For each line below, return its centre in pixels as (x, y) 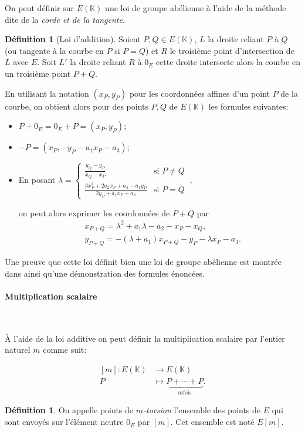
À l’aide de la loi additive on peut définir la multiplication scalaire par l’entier (145, 338)
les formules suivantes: (248, 106)
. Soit (47, 62)
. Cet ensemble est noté (212, 422)
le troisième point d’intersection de (232, 50)
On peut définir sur (40, 8)
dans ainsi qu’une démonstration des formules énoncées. (105, 273)
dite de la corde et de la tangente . (65, 19)
